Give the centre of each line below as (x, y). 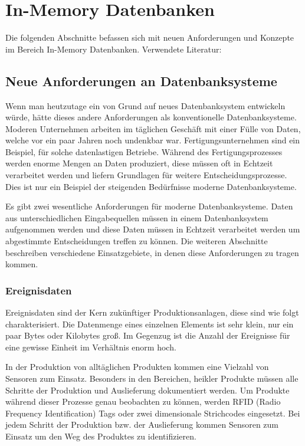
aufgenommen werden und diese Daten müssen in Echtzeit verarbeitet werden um (153, 229)
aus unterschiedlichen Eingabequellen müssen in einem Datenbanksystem (137, 217)
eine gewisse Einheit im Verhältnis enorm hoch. (91, 347)
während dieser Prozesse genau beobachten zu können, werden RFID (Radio (143, 401)
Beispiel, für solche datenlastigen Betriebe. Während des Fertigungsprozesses (144, 151)
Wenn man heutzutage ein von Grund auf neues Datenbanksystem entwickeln (145, 105)
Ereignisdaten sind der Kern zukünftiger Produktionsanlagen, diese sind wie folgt (152, 312)
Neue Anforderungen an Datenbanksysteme (141, 81)
